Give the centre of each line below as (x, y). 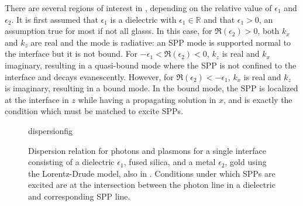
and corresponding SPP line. (79, 196)
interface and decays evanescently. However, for (89, 76)
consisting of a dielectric (71, 162)
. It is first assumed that (55, 19)
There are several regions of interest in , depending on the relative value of (138, 8)
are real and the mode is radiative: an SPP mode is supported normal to (161, 42)
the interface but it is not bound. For (71, 54)
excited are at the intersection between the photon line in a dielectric (152, 185)
